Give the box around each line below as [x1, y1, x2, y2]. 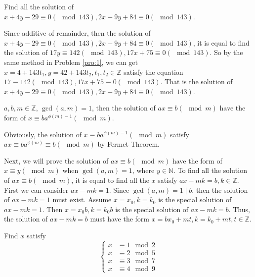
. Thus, [228, 204, 250, 214]
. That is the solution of [160, 76, 233, 87]
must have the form [90, 214, 149, 224]
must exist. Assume [52, 194, 112, 205]
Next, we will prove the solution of [4, 155, 109, 166]
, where [132, 165, 155, 175]
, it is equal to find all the [71, 174, 149, 185]
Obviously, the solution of [4, 129, 82, 139]
